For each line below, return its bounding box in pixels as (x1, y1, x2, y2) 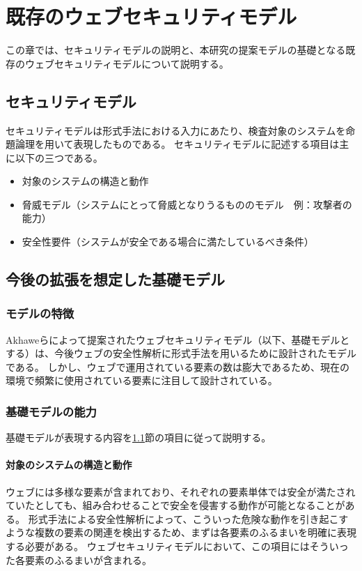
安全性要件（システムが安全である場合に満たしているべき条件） (22, 234, 314, 249)
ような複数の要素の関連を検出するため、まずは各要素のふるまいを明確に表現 (6, 525, 356, 540)
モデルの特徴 (6, 305, 74, 322)
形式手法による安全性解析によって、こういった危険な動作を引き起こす (28, 511, 349, 526)
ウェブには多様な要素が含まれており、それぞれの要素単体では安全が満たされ (6, 484, 356, 498)
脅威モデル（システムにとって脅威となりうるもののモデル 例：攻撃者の (22, 197, 352, 211)
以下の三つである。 (15, 150, 103, 165)
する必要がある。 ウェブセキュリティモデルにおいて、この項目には (6, 539, 310, 554)
